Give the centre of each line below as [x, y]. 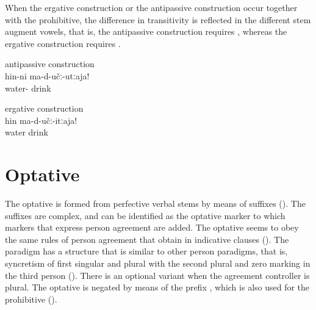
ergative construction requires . [63, 43]
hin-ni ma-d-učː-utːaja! [47, 75]
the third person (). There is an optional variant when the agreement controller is [157, 275]
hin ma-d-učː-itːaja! [41, 120]
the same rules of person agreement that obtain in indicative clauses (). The [147, 239]
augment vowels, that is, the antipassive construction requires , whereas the [146, 31]
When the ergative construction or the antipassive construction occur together [151, 7]
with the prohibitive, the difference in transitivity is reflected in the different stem [158, 19]
